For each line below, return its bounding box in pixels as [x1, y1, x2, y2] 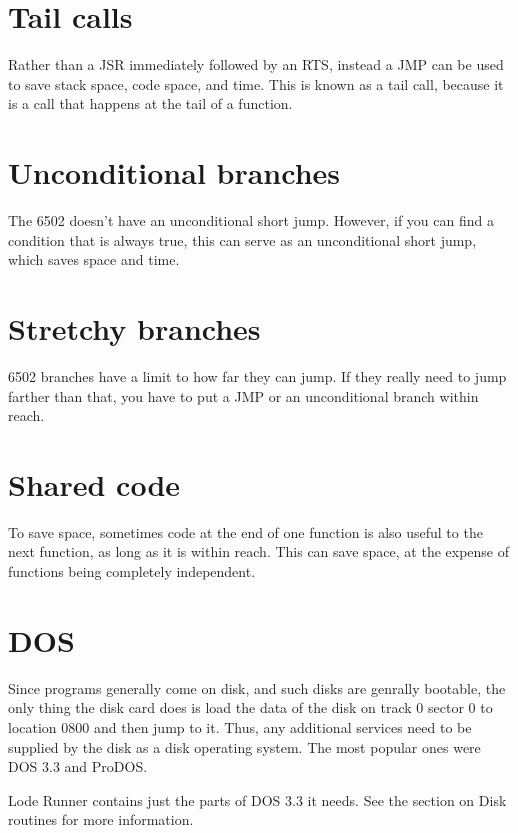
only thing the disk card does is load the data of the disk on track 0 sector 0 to [8, 697, 493, 718]
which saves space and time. [8, 249, 180, 270]
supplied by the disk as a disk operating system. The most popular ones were [8, 736, 481, 757]
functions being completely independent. [8, 561, 256, 582]
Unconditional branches [8, 152, 341, 193]
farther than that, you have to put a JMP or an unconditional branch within [8, 385, 479, 406]
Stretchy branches [8, 308, 261, 348]
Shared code [8, 463, 181, 504]
